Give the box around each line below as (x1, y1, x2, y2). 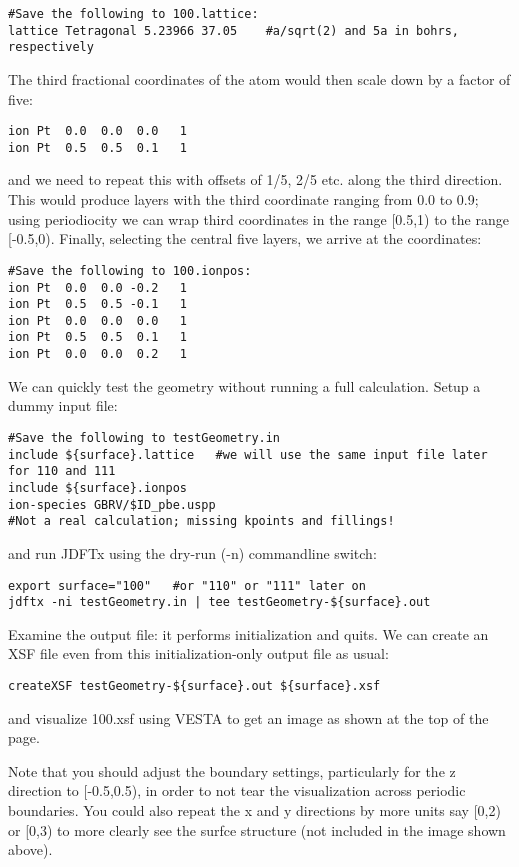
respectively (8, 40, 94, 55)
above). (8, 839, 53, 860)
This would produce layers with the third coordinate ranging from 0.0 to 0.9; (8, 189, 479, 210)
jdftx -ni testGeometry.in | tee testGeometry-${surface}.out (8, 595, 431, 610)
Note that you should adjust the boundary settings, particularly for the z (8, 760, 456, 781)
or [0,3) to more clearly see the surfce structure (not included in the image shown (8, 819, 506, 840)
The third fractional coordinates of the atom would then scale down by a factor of (8, 68, 511, 89)
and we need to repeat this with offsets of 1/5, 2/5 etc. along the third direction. (8, 169, 503, 190)
